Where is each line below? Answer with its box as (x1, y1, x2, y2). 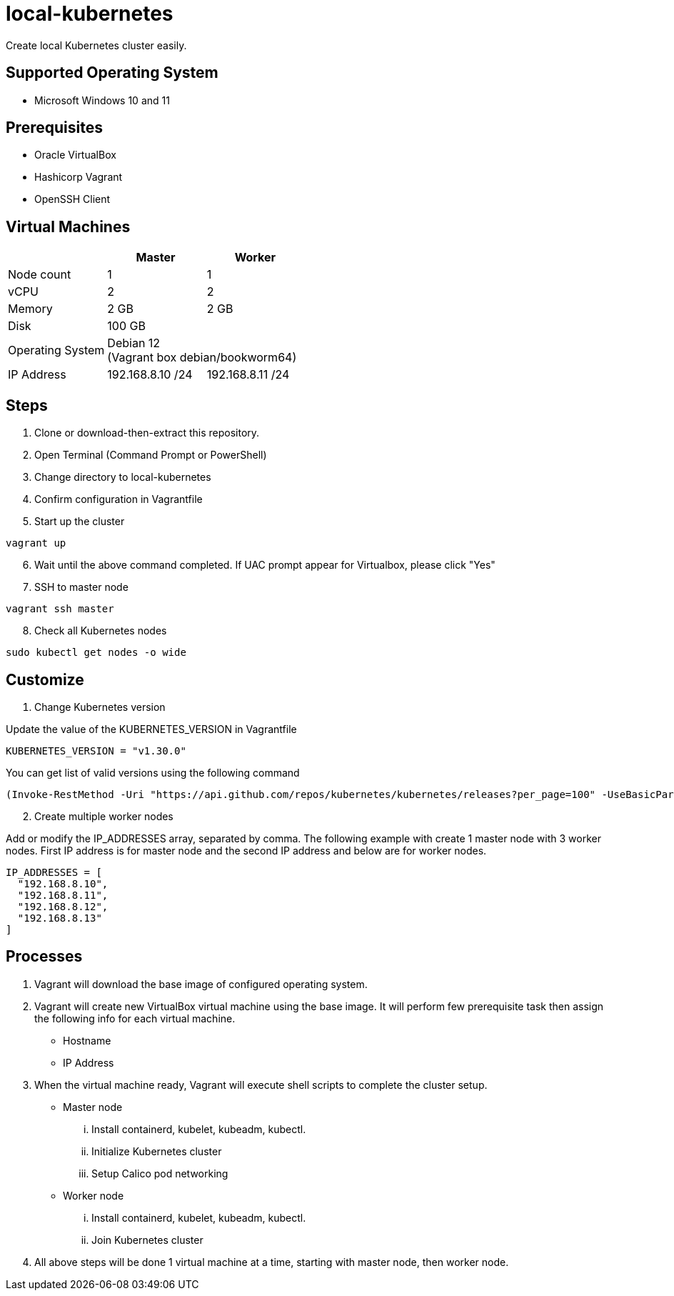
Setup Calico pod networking (91, 1167, 228, 1180)
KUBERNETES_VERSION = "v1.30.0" (6, 744, 186, 757)
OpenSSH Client (34, 193, 111, 206)
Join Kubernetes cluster (91, 1233, 203, 1246)
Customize (6, 670, 84, 689)
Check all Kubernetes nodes (34, 624, 167, 637)
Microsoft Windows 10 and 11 (34, 94, 170, 106)
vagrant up (6, 537, 66, 549)
